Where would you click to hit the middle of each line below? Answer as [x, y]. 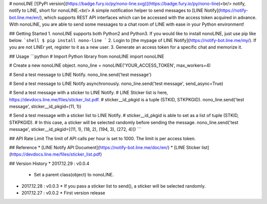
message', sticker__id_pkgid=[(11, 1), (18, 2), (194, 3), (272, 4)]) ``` [75, 129]
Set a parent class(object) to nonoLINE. [74, 175]
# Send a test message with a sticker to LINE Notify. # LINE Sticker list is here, [89, 93]
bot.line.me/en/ [25, 17]
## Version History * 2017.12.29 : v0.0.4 [49, 163]
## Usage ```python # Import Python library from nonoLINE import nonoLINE [87, 56]
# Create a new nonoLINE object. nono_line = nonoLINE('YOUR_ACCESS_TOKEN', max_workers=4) [110, 65]
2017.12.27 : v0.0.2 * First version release [64, 193]
